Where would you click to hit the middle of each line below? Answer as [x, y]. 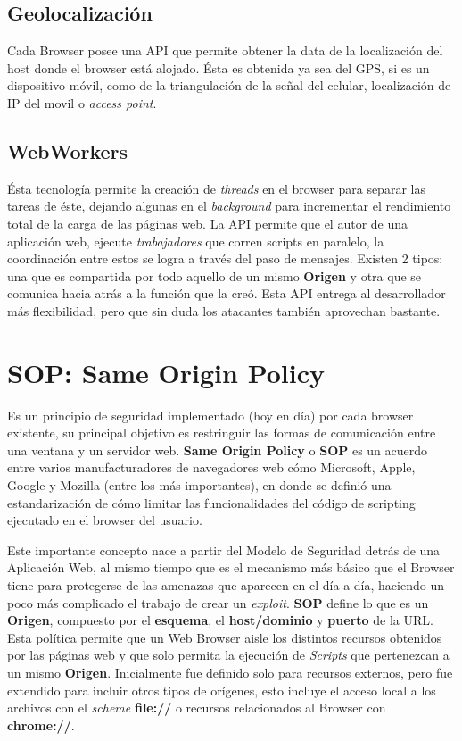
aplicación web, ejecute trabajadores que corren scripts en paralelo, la [196, 241]
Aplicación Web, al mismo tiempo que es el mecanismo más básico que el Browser [231, 567]
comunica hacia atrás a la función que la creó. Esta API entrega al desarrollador [227, 293]
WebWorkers [68, 150]
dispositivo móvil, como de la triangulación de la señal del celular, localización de [229, 85]
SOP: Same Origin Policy [166, 372]
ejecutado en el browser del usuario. [105, 520]
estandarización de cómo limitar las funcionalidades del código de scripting [211, 502]
